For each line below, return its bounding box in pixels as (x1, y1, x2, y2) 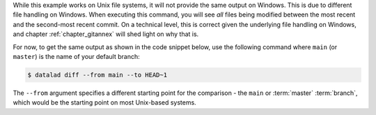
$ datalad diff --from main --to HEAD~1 (27, 71, 167, 79)
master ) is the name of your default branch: (13, 52, 141, 60)
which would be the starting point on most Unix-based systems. (13, 98, 196, 107)
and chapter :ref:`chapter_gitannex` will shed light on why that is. (13, 30, 199, 38)
